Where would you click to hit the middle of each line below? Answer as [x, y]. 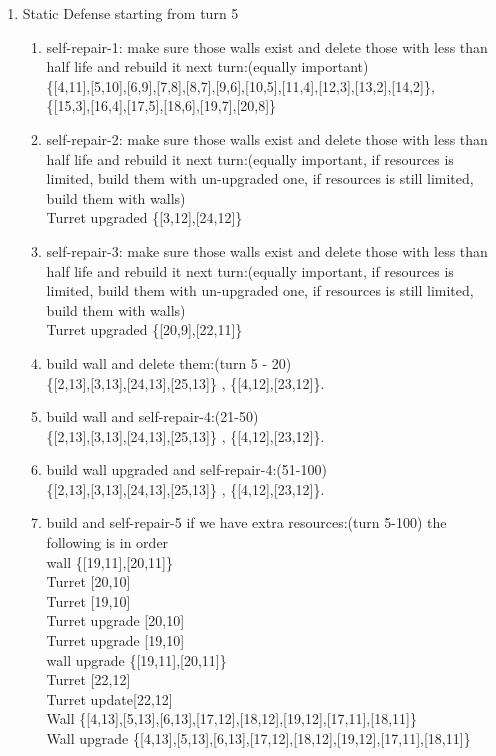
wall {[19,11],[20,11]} [109, 561]
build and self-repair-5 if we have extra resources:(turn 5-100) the [246, 522]
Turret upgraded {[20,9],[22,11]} [144, 329]
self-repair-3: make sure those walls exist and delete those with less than [267, 250]
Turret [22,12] [88, 679]
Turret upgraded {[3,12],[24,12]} [144, 217]
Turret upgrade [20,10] [115, 620]
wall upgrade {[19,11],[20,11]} [136, 659]
